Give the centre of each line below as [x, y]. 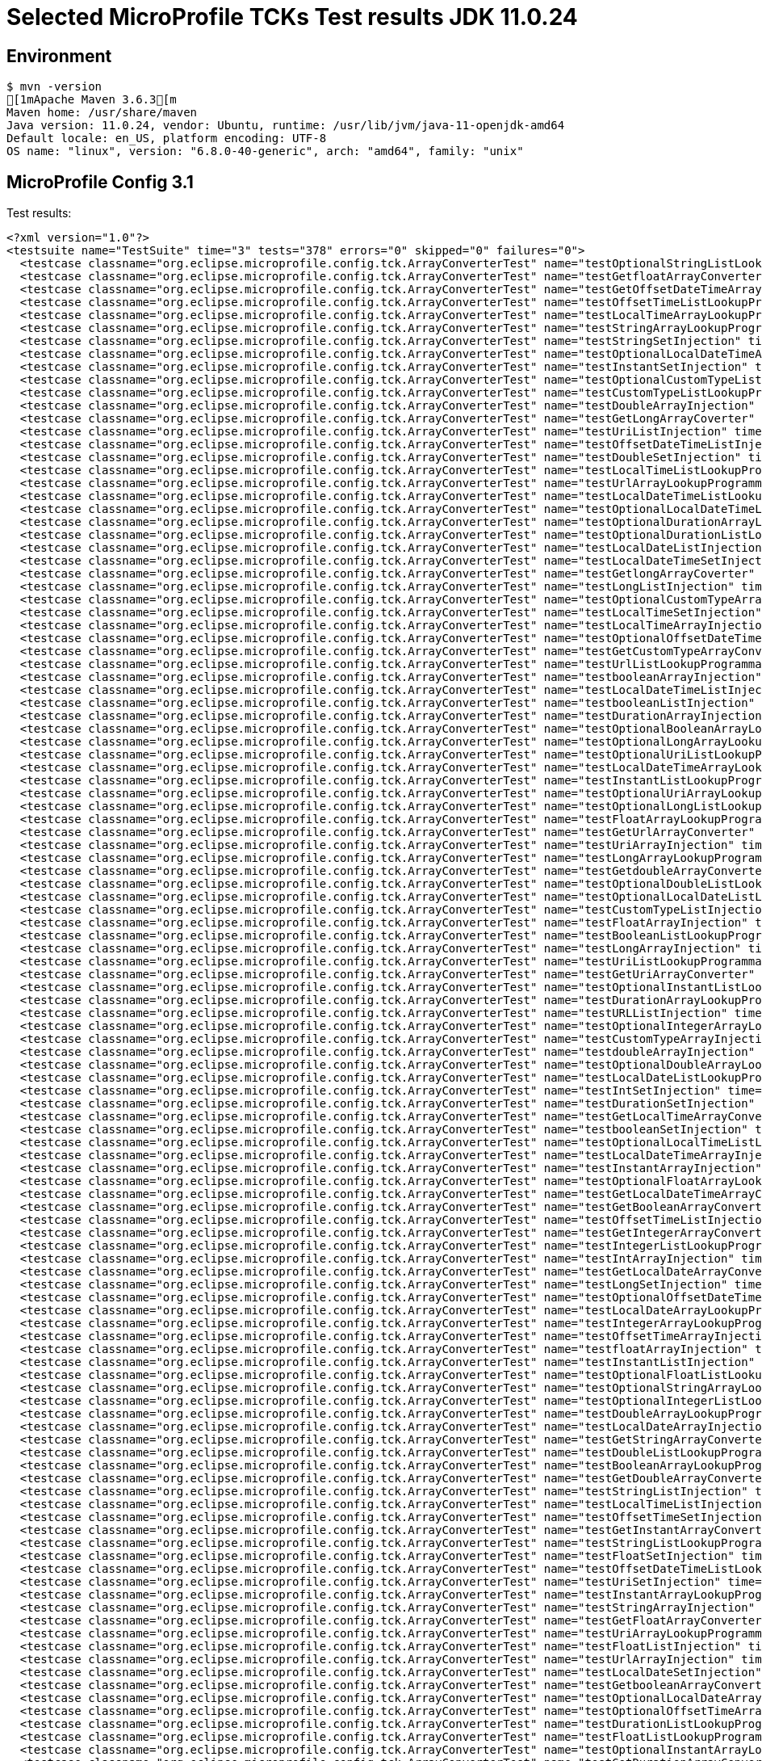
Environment [59, 56]
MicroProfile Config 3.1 [100, 182]
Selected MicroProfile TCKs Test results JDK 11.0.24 [292, 17]
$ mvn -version [54, 87]
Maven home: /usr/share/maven [102, 113]
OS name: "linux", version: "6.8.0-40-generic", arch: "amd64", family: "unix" [265, 151]
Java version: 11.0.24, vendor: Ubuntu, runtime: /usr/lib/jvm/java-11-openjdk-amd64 [286, 126]
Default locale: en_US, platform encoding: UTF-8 [167, 139]
